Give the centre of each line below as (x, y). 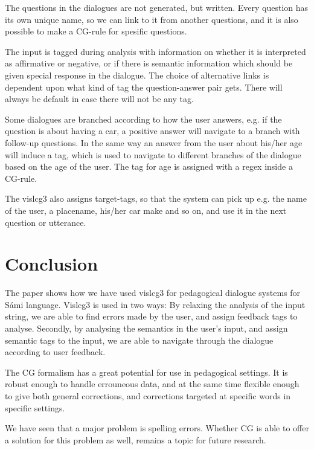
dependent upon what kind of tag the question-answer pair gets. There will (144, 87)
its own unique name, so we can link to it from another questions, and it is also (152, 19)
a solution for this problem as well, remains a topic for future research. (136, 439)
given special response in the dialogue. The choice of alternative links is (137, 75)
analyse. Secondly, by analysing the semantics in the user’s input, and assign (146, 328)
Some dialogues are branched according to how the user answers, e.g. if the (143, 119)
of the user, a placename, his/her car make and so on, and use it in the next (146, 210)
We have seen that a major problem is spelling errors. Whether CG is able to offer (157, 428)
